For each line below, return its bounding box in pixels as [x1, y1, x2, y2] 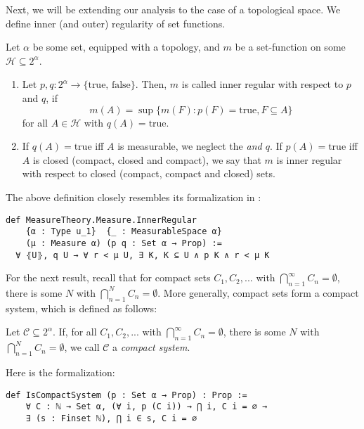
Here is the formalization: [6, 364, 115, 379]
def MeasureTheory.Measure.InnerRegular [6, 214, 197, 225]
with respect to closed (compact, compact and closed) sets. [22, 166, 275, 181]
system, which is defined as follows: [6, 300, 157, 315]
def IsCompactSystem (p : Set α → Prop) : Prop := [6, 390, 247, 400]
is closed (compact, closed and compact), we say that [32, 152, 261, 167]
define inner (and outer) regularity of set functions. [6, 15, 226, 30]
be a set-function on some [235, 39, 346, 54]
